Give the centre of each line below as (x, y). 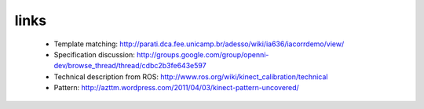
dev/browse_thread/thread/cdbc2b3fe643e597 (130, 66)
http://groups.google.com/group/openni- (203, 54)
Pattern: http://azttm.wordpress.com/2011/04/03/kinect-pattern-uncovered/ (177, 88)
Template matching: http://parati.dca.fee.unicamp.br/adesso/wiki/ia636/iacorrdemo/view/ (199, 44)
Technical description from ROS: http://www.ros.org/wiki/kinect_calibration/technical (191, 76)
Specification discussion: (94, 54)
